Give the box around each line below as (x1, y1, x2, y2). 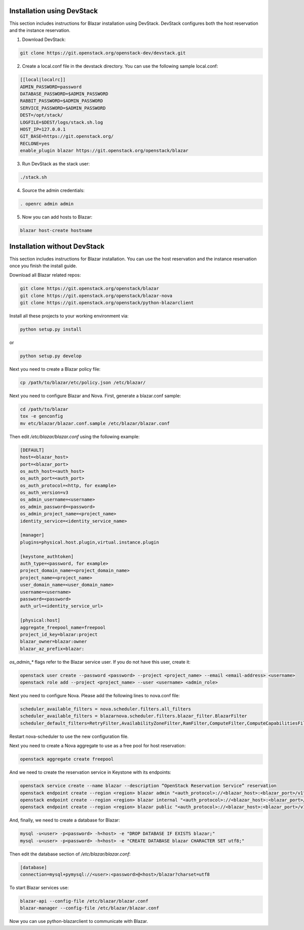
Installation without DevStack (9, 242, 105, 251)
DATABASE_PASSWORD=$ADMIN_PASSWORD (20, 91, 108, 97)
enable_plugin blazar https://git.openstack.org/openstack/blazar (20, 148, 188, 154)
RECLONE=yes (20, 140, 50, 147)
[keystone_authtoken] (20, 553, 74, 559)
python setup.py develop (20, 353, 82, 359)
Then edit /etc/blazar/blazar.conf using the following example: (9, 434, 140, 440)
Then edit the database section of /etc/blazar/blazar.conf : (9, 851, 131, 857)
